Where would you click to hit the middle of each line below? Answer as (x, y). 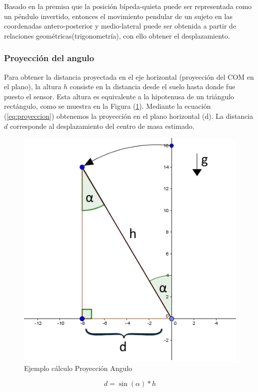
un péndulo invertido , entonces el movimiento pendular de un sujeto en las (118, 16)
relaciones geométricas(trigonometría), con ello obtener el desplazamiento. (117, 35)
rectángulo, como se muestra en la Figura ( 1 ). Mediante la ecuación (107, 106)
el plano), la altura (33, 86)
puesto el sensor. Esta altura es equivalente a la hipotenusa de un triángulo (119, 96)
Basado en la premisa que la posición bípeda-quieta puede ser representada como (128, 6)
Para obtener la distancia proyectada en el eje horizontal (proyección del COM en (129, 76)
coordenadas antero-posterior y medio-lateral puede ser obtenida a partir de (120, 26)
